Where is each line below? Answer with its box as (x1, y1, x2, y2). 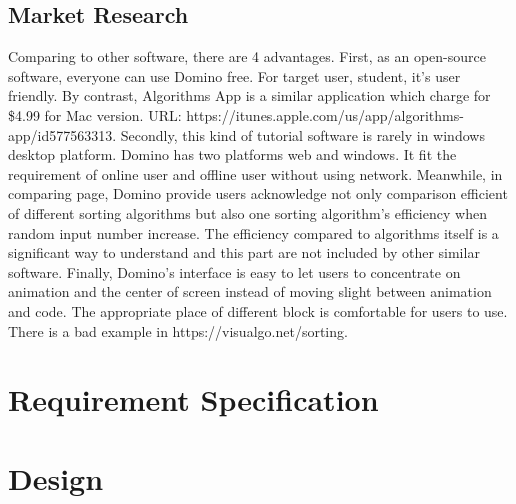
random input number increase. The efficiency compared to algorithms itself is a (8, 222, 499, 243)
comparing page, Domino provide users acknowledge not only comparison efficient (8, 183, 508, 204)
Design (8, 457, 104, 498)
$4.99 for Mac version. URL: (8, 104, 182, 125)
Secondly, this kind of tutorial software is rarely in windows (120, 124, 485, 145)
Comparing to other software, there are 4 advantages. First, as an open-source (8, 46, 486, 67)
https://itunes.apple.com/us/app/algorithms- (186, 104, 464, 125)
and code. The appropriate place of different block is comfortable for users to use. (8, 300, 508, 321)
